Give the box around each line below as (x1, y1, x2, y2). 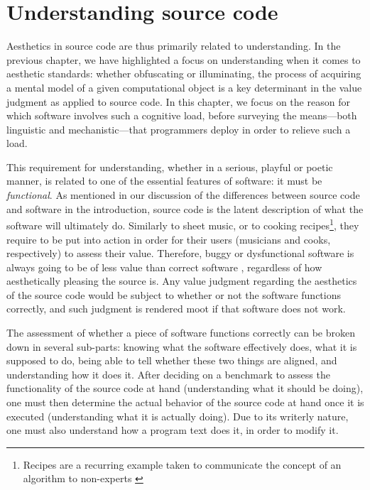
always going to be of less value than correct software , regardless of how (6, 259, 322, 274)
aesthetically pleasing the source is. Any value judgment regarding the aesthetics (6, 273, 357, 288)
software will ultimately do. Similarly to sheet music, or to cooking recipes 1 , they (6, 216, 359, 232)
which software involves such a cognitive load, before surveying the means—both (6, 108, 357, 123)
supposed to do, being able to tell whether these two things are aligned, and (6, 353, 337, 368)
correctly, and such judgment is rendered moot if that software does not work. (6, 301, 346, 316)
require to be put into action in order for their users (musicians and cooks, (6, 232, 331, 246)
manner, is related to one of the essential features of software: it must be (6, 173, 322, 188)
